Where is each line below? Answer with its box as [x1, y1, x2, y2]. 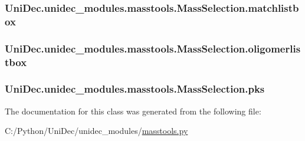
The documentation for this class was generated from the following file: [5, 104, 261, 117]
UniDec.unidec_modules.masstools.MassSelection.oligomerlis [5, 41, 301, 55]
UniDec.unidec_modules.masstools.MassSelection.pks [5, 81, 265, 96]
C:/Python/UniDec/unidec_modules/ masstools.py [5, 124, 188, 137]
